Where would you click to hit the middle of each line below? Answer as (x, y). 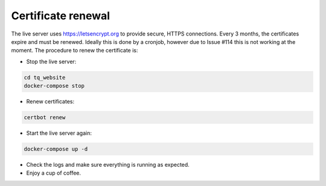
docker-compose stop (54, 86)
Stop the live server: (51, 61)
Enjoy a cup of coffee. (54, 173)
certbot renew (45, 118)
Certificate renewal (61, 16)
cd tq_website (45, 77)
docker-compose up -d (56, 149)
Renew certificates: (50, 102)
